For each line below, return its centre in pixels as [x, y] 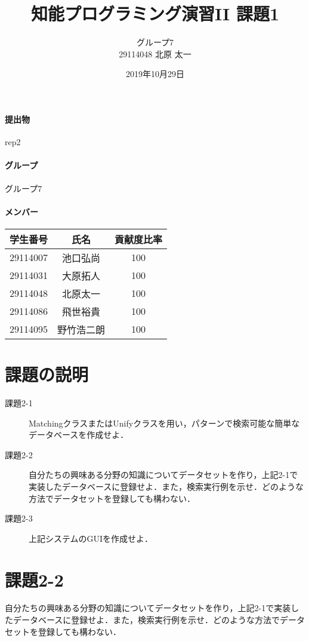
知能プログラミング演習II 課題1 [155, 13]
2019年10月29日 [155, 74]
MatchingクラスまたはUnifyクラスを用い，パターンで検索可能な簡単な [164, 423]
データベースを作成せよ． [79, 435]
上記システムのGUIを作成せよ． [91, 538]
